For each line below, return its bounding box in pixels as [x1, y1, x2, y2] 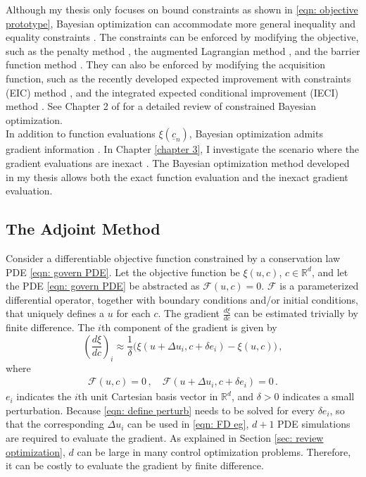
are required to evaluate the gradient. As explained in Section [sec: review [6, 430, 324, 445]
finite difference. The [6, 320, 95, 335]
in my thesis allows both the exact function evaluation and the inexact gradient [6, 169, 348, 184]
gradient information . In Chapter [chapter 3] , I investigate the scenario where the [6, 142, 360, 156]
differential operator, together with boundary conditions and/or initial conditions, [6, 292, 358, 306]
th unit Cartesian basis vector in [77, 389, 218, 404]
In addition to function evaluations [6, 126, 156, 141]
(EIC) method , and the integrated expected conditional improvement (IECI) [6, 85, 339, 99]
